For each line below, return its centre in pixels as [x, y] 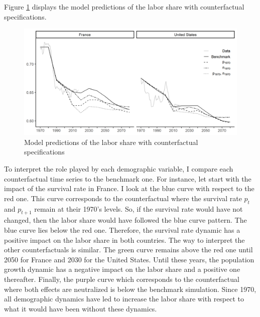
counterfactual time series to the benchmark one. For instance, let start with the [128, 178]
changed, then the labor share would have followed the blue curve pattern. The [125, 220]
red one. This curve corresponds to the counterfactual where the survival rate [123, 198]
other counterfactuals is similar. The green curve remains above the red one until [128, 250]
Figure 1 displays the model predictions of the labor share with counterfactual [124, 7]
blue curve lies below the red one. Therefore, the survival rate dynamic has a [122, 229]
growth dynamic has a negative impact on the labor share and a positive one [122, 269]
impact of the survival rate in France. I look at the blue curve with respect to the [129, 188]
